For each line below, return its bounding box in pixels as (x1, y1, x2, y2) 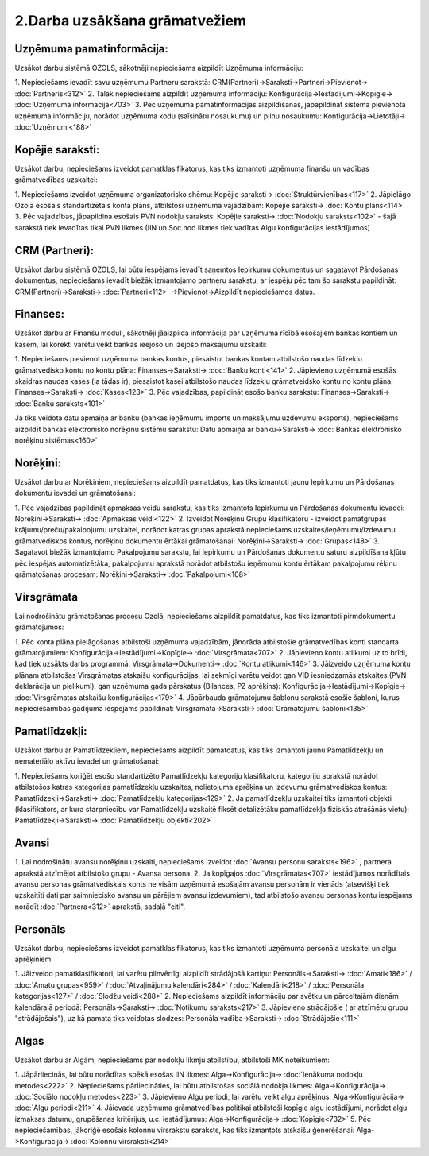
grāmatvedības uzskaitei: (14, 175, 99, 184)
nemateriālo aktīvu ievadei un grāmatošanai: (14, 756, 160, 766)
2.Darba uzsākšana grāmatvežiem (14, 12, 246, 29)
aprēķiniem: (14, 954, 53, 965)
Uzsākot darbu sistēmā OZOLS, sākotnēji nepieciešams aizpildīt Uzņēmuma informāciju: (14, 64, 303, 73)
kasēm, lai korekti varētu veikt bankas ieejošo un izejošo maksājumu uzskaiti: (14, 339, 268, 349)
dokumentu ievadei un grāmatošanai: (14, 489, 137, 498)
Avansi (14, 837, 50, 850)
